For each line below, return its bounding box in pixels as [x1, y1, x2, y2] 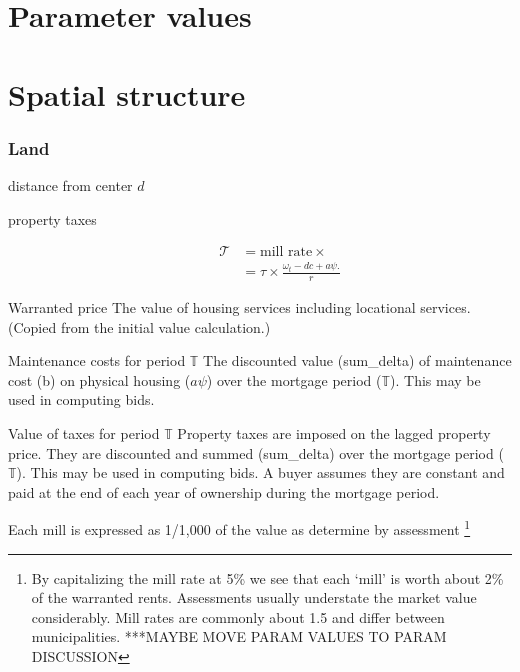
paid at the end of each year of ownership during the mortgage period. [8, 481, 440, 502]
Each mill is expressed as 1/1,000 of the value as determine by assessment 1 [8, 516, 471, 539]
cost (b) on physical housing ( [8, 369, 191, 390]
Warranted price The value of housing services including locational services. [8, 297, 471, 317]
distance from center [8, 174, 133, 195]
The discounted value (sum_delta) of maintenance [203, 350, 512, 371]
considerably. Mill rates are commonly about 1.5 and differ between [31, 606, 445, 627]
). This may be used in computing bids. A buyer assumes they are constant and [16, 462, 505, 483]
